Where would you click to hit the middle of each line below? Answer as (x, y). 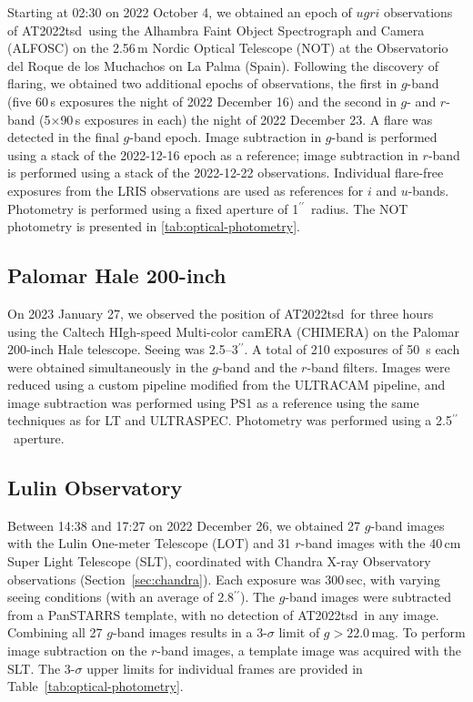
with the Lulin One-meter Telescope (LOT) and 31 (149, 543)
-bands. (428, 190)
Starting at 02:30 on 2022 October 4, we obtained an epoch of (180, 12)
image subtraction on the (77, 651)
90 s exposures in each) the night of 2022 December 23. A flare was (247, 119)
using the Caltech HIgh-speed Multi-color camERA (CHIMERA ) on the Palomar (234, 331)
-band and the (258, 366)
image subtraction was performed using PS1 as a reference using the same (213, 402)
